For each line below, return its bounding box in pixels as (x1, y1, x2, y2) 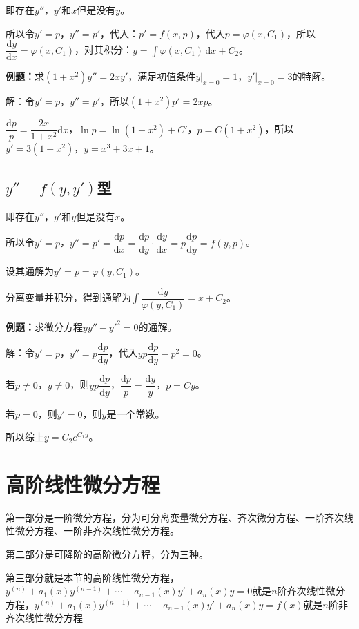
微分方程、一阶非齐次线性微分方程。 (14, 523, 179, 538)
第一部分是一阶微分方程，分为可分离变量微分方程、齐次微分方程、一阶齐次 (6, 510, 344, 524)
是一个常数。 (106, 406, 165, 420)
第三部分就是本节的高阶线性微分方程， (6, 570, 179, 584)
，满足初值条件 (128, 69, 196, 84)
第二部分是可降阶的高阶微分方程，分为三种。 (6, 547, 208, 561)
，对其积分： (75, 42, 133, 57)
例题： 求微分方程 (6, 319, 83, 333)
